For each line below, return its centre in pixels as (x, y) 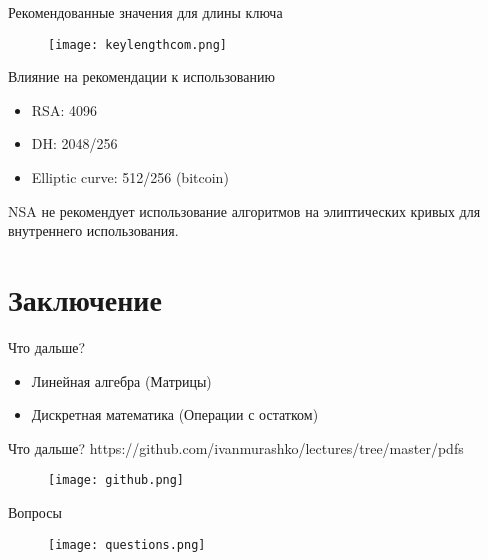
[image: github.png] (116, 480)
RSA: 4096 (64, 109)
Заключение (85, 299)
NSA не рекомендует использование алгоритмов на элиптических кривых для (244, 210)
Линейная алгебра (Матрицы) (121, 380)
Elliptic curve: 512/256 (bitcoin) (130, 177)
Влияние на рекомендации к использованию (141, 76)
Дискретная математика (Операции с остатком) (175, 414)
